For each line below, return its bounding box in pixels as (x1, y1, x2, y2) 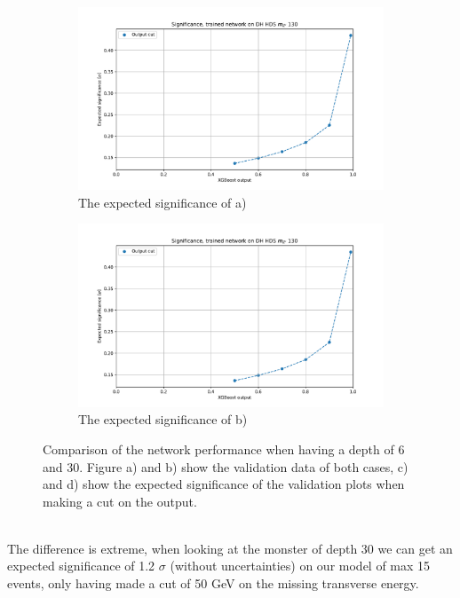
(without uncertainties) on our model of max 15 (170, 556, 431, 575)
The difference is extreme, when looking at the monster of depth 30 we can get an (7, 539, 453, 557)
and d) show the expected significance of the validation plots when (43, 475, 405, 493)
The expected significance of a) (78, 193, 247, 211)
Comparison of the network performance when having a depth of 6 (43, 439, 405, 458)
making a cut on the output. (43, 492, 197, 510)
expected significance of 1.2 (7, 556, 155, 575)
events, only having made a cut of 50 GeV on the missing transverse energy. (7, 574, 419, 593)
